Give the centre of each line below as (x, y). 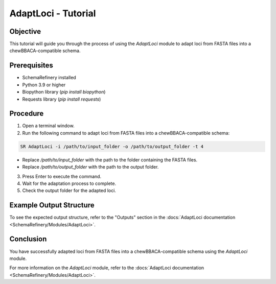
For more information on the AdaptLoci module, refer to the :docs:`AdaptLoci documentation (107, 268)
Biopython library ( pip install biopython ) (64, 92)
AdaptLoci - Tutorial (53, 13)
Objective (25, 31)
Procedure (27, 114)
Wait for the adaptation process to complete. (69, 183)
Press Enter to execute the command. (62, 176)
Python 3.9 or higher (44, 85)
